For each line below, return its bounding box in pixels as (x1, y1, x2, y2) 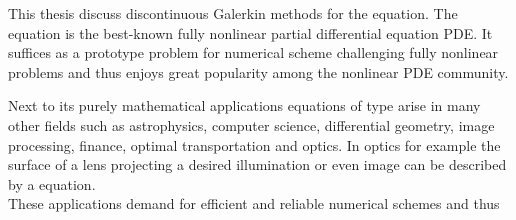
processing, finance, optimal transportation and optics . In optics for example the (8, 134, 501, 155)
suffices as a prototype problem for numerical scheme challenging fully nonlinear (8, 42, 499, 63)
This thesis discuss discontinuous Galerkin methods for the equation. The (8, 3, 458, 23)
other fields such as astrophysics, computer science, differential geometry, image (8, 114, 495, 135)
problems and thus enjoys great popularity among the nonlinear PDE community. (8, 61, 509, 82)
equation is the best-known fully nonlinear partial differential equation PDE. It (8, 22, 493, 43)
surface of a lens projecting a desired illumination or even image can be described (8, 154, 507, 175)
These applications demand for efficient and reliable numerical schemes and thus (8, 193, 500, 214)
